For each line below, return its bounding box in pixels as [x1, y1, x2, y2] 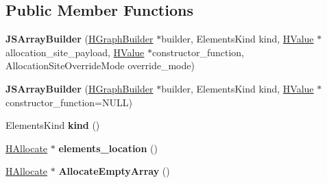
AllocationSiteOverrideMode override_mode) [5, 58, 195, 73]
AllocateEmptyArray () [58, 164, 170, 178]
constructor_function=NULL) [5, 95, 132, 109]
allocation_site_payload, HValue [5, 45, 145, 59]
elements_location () [58, 141, 158, 155]
